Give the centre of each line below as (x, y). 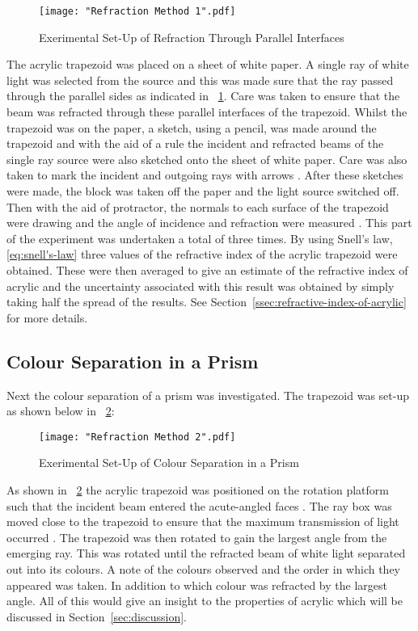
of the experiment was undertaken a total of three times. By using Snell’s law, (200, 238)
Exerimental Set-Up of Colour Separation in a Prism (169, 463)
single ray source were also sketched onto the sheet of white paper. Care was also (207, 159)
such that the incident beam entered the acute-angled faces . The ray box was (199, 505)
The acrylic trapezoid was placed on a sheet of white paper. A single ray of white (208, 64)
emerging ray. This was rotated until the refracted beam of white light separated (206, 553)
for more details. (47, 317)
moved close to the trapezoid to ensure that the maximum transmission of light (203, 522)
